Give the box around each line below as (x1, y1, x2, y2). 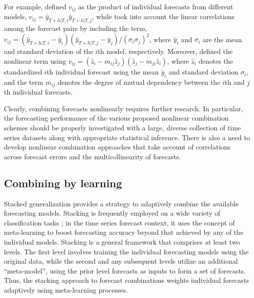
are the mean (202, 34, 242, 44)
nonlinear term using (4, 55, 66, 66)
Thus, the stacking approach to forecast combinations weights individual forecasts (4, 275, 249, 285)
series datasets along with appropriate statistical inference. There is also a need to (4, 132, 250, 142)
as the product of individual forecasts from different (78, 1, 233, 11)
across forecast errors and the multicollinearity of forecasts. (4, 151, 181, 161)
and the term (4, 76, 44, 87)
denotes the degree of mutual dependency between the (57, 76, 220, 87)
